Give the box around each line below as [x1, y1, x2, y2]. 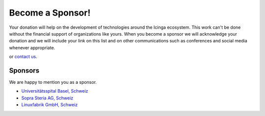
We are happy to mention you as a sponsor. [9, 79, 97, 85]
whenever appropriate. [9, 44, 55, 51]
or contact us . [9, 54, 38, 59]
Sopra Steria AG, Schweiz [21, 95, 74, 101]
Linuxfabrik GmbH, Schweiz [21, 102, 78, 108]
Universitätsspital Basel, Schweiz [21, 88, 88, 94]
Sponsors [9, 66, 39, 75]
